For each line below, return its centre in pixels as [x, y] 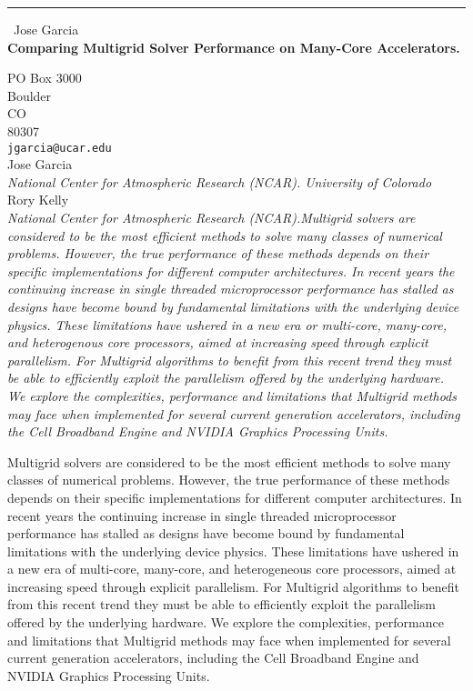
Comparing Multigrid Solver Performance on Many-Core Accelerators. [234, 47]
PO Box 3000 [45, 78]
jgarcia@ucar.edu [60, 148]
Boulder [30, 95]
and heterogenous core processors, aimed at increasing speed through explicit [218, 342]
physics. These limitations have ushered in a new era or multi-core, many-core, [227, 324]
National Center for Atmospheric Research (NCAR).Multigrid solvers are [211, 217]
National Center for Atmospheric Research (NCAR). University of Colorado [220, 181]
